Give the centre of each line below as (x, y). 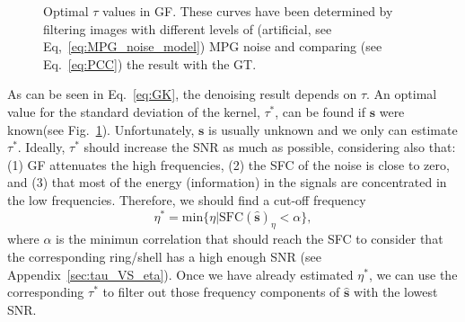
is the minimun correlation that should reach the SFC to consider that (250, 239)
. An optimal (402, 94)
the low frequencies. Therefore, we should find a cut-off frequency (187, 199)
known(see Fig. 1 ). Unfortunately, (101, 129)
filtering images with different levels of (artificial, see (188, 28)
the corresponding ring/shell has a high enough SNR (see (164, 256)
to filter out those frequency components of (221, 292)
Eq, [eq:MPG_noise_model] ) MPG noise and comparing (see (213, 46)
